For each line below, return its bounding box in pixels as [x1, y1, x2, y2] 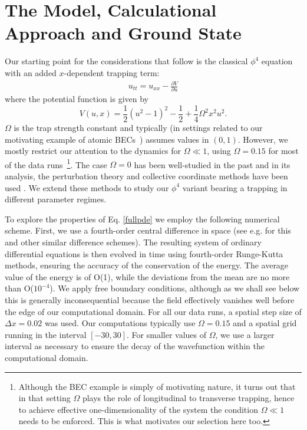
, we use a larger [215, 328, 275, 340]
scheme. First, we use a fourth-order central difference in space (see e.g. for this [5, 224, 291, 237]
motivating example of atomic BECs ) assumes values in [5, 133, 209, 145]
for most [268, 145, 299, 157]
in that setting [18, 392, 71, 404]
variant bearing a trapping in [182, 181, 288, 193]
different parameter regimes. [5, 193, 107, 205]
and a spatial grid [233, 317, 297, 329]
